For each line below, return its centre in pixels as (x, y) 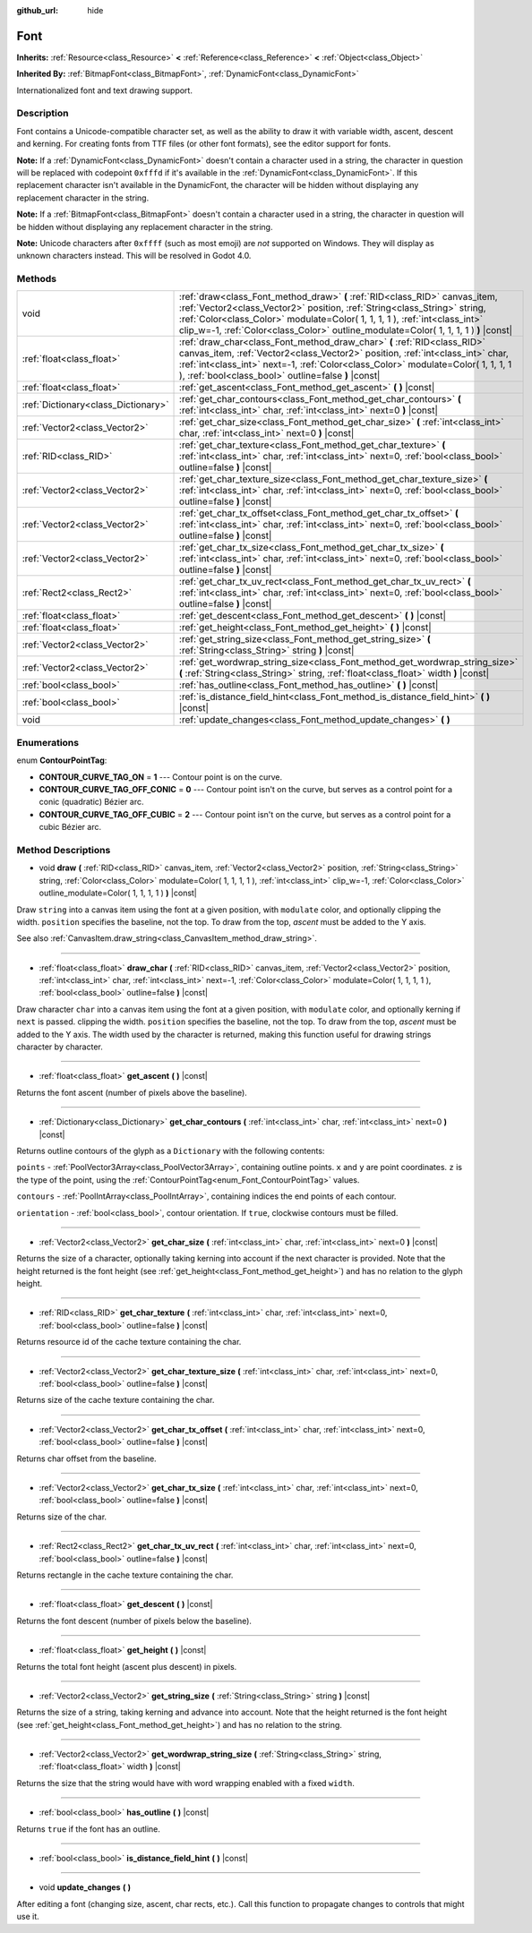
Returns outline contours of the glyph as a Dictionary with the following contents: (171, 1150)
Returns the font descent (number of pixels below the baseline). (134, 1621)
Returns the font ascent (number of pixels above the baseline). (132, 1092)
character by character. (60, 1047)
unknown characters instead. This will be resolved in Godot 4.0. (134, 256)
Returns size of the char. (62, 1517)
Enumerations (48, 742)
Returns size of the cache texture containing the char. (116, 1400)
